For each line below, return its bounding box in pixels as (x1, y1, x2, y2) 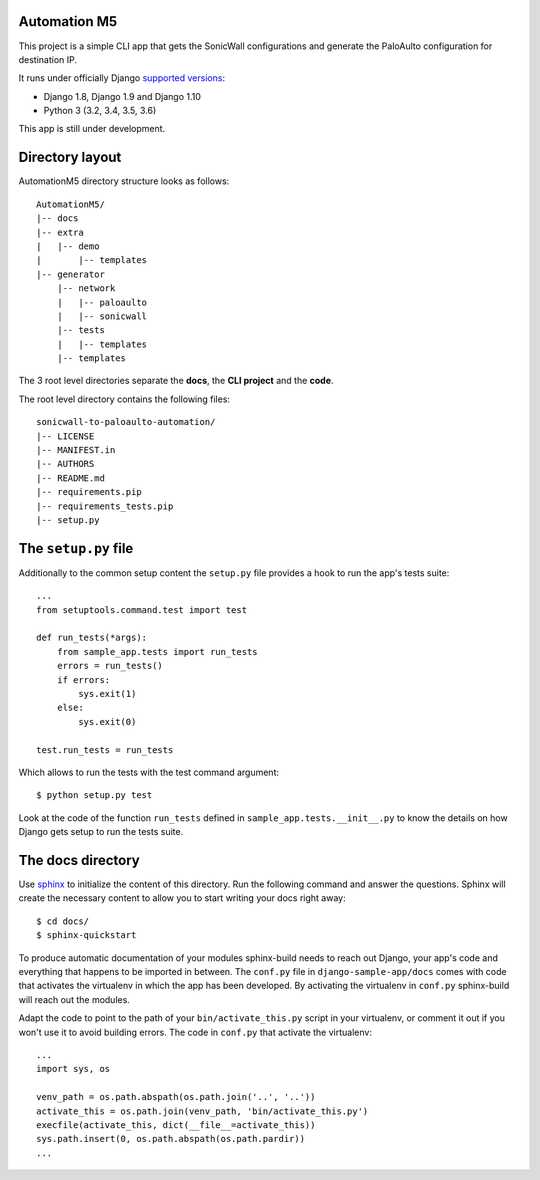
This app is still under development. (18, 123, 166, 135)
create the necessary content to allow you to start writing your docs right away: (18, 892, 346, 904)
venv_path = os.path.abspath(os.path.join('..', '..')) (36, 1091, 316, 1103)
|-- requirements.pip (36, 486, 142, 498)
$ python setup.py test (36, 790, 153, 801)
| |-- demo (36, 240, 100, 252)
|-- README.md (36, 472, 105, 484)
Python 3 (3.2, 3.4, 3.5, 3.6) (43, 105, 157, 117)
